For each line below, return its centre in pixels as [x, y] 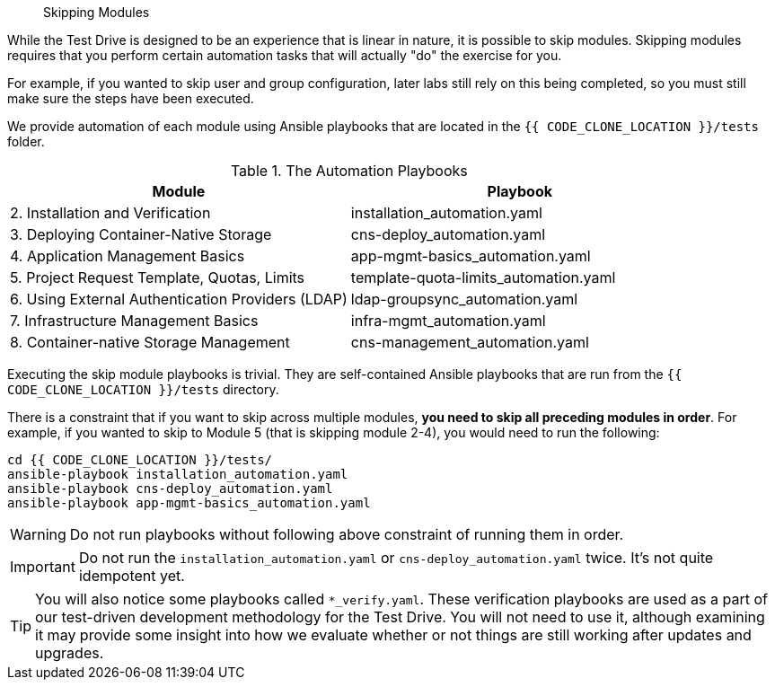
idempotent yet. [132, 576]
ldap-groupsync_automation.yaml [464, 299]
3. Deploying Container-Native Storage [141, 234]
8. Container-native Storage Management [150, 342]
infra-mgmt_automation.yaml [448, 321]
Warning [38, 534]
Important [43, 567]
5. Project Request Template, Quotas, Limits [158, 277]
